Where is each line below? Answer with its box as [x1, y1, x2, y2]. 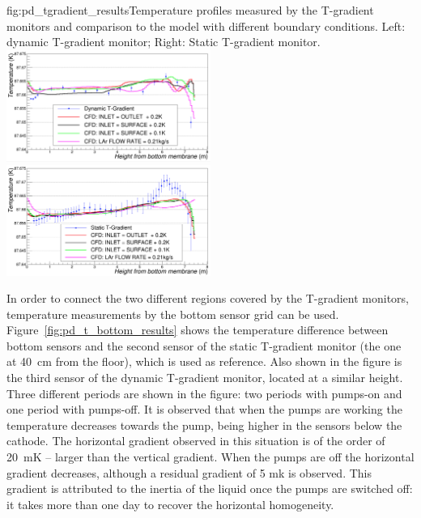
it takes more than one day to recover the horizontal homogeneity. [6, 495, 334, 512]
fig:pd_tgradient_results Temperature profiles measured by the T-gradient [6, 2, 374, 18]
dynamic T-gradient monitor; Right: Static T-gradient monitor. [6, 33, 321, 50]
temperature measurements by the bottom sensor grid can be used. [6, 305, 339, 322]
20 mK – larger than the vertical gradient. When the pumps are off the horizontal [6, 448, 415, 465]
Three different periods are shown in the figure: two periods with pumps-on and [6, 384, 402, 401]
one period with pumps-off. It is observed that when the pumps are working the [6, 401, 402, 418]
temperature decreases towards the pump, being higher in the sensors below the [6, 416, 402, 433]
